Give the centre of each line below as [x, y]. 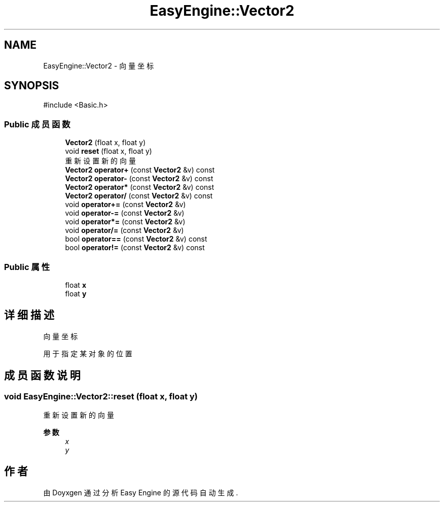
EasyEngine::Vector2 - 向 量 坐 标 [99, 65]
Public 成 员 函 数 [37, 124]
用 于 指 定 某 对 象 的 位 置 [88, 353]
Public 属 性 [27, 267]
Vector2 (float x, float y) [105, 143]
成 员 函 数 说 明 [42, 376]
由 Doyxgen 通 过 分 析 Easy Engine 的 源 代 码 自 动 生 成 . [141, 492]
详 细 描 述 [29, 315]
